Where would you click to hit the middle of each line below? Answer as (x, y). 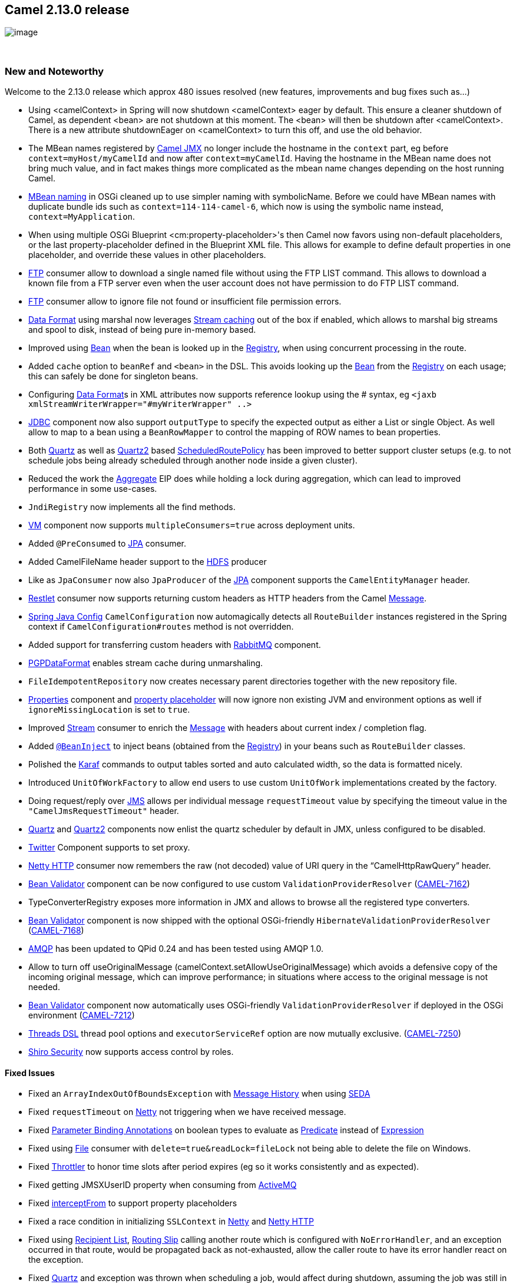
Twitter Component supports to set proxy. (109, 848)
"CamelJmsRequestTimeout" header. (104, 811)
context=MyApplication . (82, 217)
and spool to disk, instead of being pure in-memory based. (142, 330)
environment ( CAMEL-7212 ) (82, 1015)
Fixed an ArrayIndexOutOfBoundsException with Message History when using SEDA (199, 1094)
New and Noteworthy (54, 71)
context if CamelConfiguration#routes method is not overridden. (161, 627)
